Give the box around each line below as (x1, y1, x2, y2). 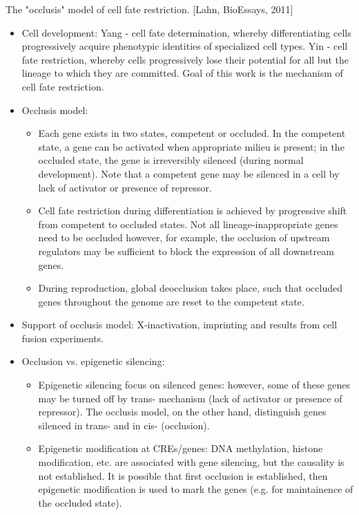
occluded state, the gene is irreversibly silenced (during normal (38, 153, 304, 167)
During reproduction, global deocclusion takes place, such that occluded (38, 281, 343, 295)
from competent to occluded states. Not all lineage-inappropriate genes (38, 216, 338, 231)
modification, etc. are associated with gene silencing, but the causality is (38, 455, 345, 469)
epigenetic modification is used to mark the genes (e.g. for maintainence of (38, 482, 353, 496)
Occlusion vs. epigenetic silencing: (21, 354, 165, 368)
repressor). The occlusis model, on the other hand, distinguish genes (38, 404, 327, 419)
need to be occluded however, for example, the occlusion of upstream (38, 230, 330, 245)
